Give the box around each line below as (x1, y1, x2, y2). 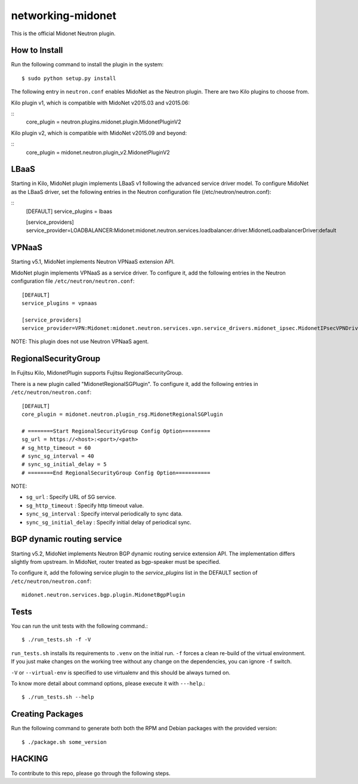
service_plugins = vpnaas (21, 300, 98, 307)
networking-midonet (11, 9, 116, 22)
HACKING (11, 754, 48, 764)
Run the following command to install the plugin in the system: (11, 61, 164, 68)
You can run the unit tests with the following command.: (11, 622, 149, 629)
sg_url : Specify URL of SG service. (26, 493, 116, 501)
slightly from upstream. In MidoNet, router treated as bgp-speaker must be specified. (11, 558, 221, 565)
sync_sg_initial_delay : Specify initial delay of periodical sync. (26, 518, 192, 526)
